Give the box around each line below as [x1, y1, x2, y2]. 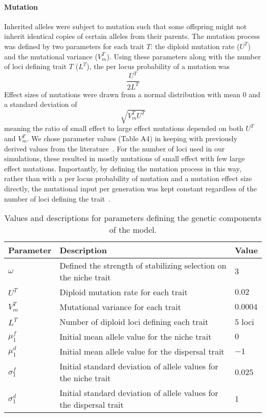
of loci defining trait [4, 61, 67, 72]
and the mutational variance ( [4, 51, 98, 61]
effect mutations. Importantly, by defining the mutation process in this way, [4, 163, 241, 173]
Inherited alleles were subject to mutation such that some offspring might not [4, 20, 247, 31]
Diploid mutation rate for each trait [59, 286, 188, 298]
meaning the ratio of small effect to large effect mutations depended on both [4, 123, 243, 134]
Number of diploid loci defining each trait [59, 316, 209, 328]
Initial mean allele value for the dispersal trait [59, 345, 225, 358]
